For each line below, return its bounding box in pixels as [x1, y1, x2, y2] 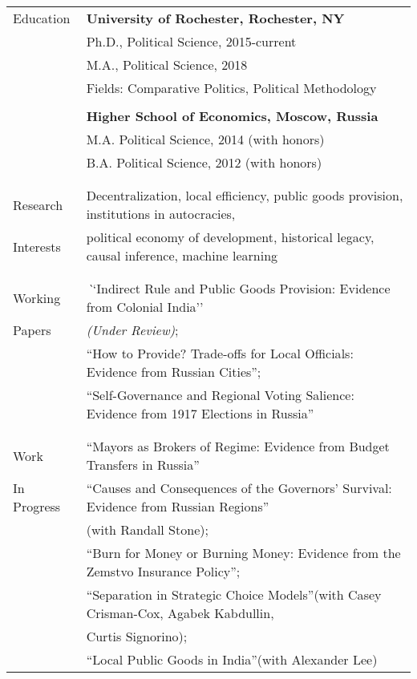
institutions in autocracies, [86, 204, 236, 223]
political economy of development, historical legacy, [86, 228, 374, 246]
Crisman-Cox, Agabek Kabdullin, [86, 604, 274, 622]
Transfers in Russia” [86, 455, 200, 474]
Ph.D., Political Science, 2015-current [86, 32, 297, 51]
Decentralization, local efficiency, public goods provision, [86, 186, 403, 204]
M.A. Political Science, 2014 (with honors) [86, 130, 325, 148]
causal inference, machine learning [86, 246, 278, 265]
